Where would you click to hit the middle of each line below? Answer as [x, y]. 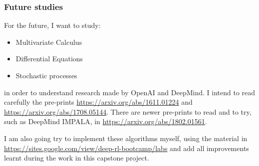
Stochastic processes [46, 75]
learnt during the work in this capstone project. [77, 158]
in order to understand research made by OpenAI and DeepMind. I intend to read [130, 92]
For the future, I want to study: [52, 25]
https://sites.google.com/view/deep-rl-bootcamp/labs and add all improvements [127, 148]
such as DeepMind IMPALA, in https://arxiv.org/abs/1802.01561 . [106, 121]
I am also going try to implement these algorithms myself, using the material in [126, 138]
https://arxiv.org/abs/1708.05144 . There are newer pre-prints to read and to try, [128, 111]
